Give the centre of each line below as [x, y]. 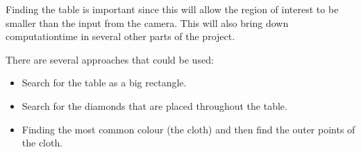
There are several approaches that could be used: [110, 59]
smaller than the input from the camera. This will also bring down [147, 22]
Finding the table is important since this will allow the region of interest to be [172, 9]
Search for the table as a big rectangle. [104, 83]
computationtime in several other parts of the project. [120, 36]
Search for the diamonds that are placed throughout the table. [154, 105]
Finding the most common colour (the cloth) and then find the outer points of [188, 129]
